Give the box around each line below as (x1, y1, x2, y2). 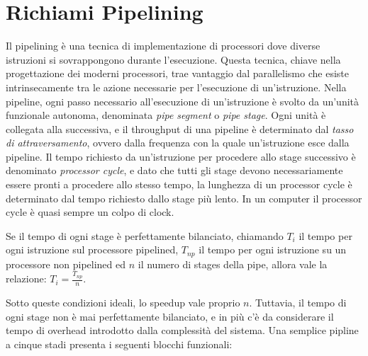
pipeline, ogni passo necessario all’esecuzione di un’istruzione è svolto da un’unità (6, 93, 359, 108)
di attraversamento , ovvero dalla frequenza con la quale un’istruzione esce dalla (6, 135, 350, 150)
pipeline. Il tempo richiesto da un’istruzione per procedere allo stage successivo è (6, 149, 356, 163)
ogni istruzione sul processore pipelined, (6, 242, 179, 257)
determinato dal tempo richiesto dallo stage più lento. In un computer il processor (6, 190, 362, 205)
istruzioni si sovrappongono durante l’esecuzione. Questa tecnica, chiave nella (6, 52, 341, 67)
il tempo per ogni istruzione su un (199, 242, 347, 257)
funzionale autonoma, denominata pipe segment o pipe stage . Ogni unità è (6, 108, 326, 122)
